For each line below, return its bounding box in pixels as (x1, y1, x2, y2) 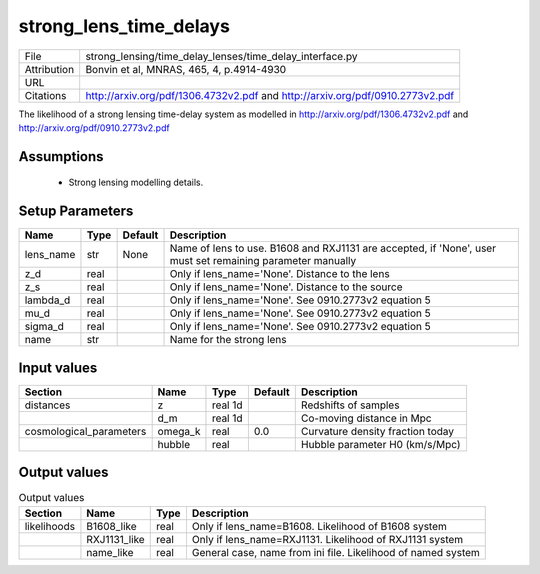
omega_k (157, 424, 201, 438)
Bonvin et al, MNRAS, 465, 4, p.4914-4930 (85, 62, 287, 76)
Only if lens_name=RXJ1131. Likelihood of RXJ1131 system (191, 532, 464, 546)
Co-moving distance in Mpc (300, 411, 432, 425)
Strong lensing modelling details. (68, 176, 204, 189)
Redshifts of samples (300, 398, 400, 412)
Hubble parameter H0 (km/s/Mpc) (300, 437, 461, 451)
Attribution (24, 62, 75, 76)
